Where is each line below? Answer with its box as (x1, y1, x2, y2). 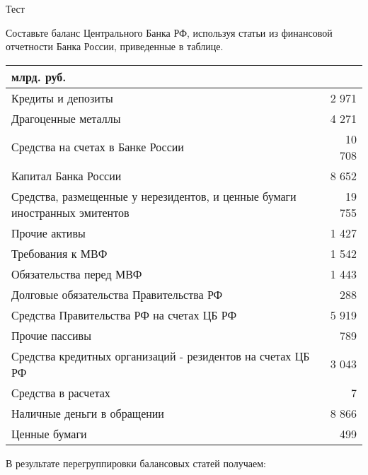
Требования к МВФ (11, 245, 108, 262)
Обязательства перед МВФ (11, 265, 142, 282)
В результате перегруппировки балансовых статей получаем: (6, 455, 266, 470)
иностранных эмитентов (11, 204, 130, 221)
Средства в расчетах (11, 384, 110, 401)
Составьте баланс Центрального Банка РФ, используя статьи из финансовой (6, 25, 333, 40)
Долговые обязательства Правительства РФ (11, 286, 223, 303)
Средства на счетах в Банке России (11, 139, 184, 156)
